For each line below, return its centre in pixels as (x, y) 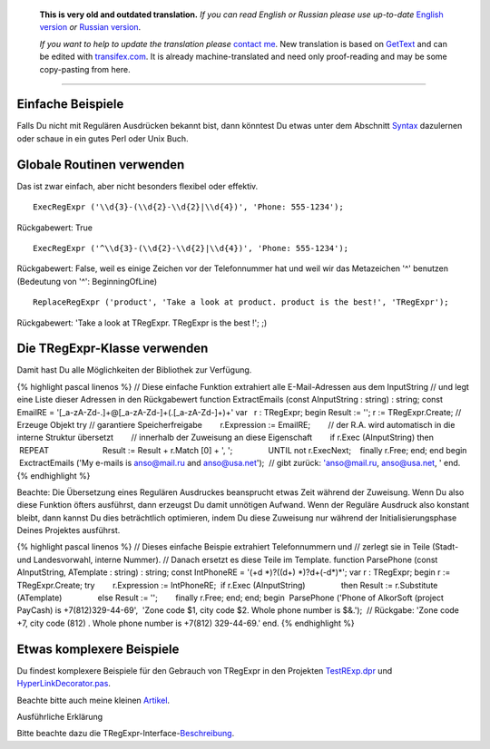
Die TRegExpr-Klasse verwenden (113, 349)
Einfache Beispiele (70, 104)
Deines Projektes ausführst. (69, 530)
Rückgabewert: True (54, 228)
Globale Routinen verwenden (101, 165)
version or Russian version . (90, 27)
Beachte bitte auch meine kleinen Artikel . (93, 700)
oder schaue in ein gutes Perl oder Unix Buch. (103, 138)
